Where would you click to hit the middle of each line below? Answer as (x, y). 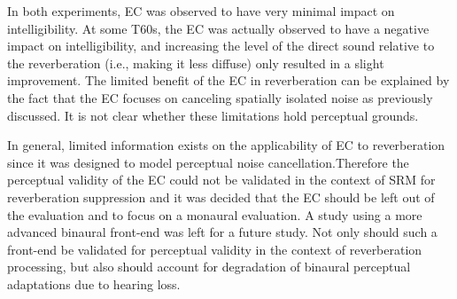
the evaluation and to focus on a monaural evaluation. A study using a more (215, 214)
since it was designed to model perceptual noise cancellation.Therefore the (208, 162)
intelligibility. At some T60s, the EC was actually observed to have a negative (218, 28)
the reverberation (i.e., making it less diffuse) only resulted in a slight (196, 63)
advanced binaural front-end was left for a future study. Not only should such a (222, 232)
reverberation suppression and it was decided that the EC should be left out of (221, 197)
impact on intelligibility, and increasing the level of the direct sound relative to (221, 46)
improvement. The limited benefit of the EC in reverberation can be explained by (228, 80)
